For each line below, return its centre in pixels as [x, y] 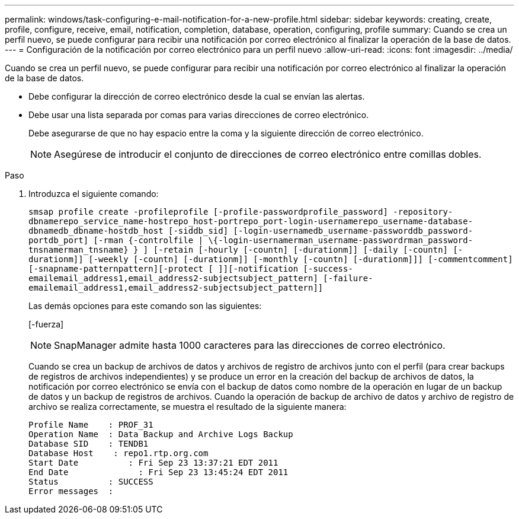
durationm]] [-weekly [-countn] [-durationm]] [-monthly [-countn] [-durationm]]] [226, 259]
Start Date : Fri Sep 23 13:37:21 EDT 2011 [153, 463]
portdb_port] [59, 240]
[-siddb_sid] [198, 231]
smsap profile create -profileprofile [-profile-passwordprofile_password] [208, 212]
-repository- [423, 212]
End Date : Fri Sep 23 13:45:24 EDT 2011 [158, 472]
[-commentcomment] [470, 259]
